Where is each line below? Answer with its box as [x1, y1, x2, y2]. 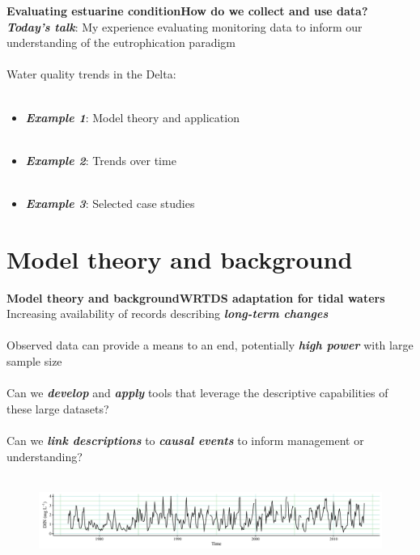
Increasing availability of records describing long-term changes [6, 305, 329, 322]
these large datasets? [6, 400, 109, 417]
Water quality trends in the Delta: [6, 66, 176, 83]
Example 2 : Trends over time [25, 151, 176, 168]
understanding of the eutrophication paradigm [6, 34, 235, 51]
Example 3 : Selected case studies [25, 194, 195, 211]
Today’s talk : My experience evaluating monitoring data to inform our [6, 18, 363, 35]
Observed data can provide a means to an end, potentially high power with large [6, 337, 414, 354]
